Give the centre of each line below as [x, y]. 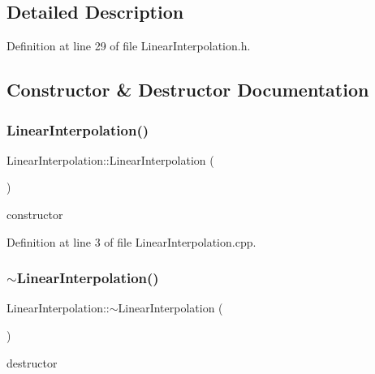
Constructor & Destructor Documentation [188, 90]
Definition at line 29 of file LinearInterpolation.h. [129, 46]
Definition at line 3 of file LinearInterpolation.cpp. [131, 241]
